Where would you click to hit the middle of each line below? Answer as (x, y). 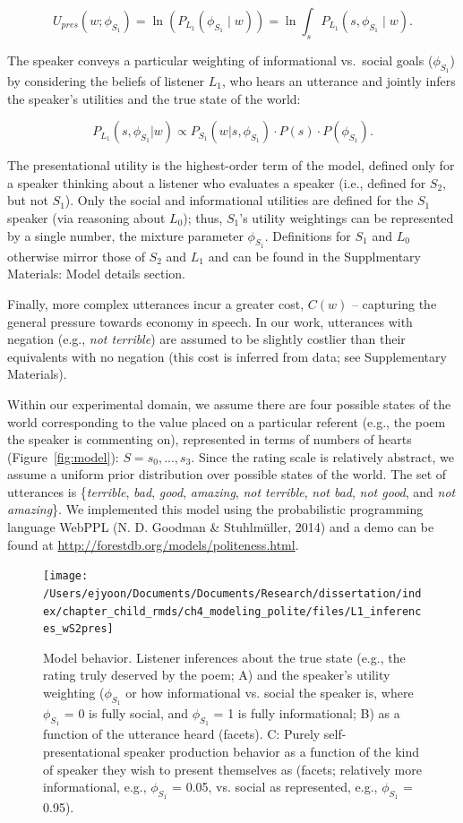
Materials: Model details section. (96, 274)
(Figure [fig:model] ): (63, 456)
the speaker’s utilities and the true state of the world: (154, 98)
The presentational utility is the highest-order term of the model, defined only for (231, 165)
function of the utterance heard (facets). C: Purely (182, 734)
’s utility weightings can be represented (347, 217)
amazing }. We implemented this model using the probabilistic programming (215, 509)
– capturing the (394, 303)
